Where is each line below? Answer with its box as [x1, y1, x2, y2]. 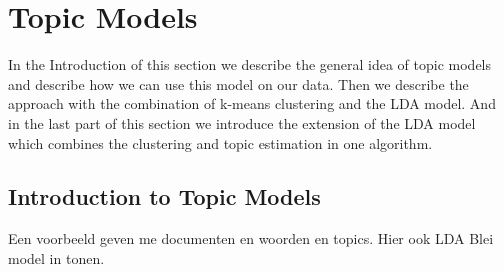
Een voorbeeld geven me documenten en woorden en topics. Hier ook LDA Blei [8, 228, 494, 249]
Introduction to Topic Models [8, 181, 321, 212]
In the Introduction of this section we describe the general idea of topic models [8, 54, 492, 75]
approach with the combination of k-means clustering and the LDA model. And [8, 93, 496, 114]
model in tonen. [8, 247, 105, 268]
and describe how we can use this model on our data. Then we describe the [8, 73, 469, 94]
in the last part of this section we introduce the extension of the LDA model [8, 112, 476, 133]
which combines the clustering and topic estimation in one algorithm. [8, 132, 433, 153]
